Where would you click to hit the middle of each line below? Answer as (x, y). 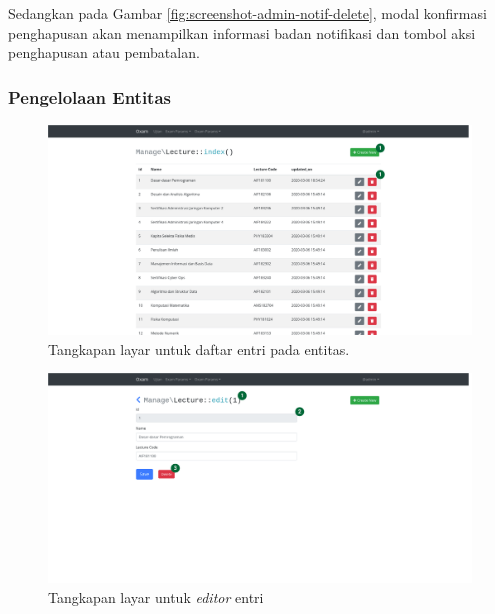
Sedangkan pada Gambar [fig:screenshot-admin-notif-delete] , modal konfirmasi (247, 13)
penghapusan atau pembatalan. (104, 52)
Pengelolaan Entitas (90, 96)
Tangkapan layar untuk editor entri (156, 596)
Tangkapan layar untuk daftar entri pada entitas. (199, 348)
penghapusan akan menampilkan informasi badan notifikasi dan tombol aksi (242, 32)
